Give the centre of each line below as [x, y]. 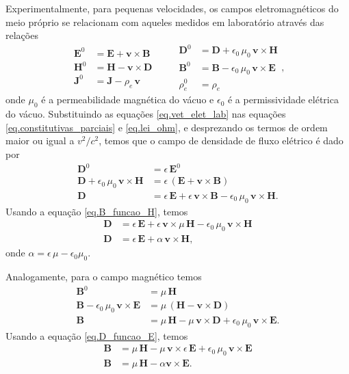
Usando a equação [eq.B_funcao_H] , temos [97, 211]
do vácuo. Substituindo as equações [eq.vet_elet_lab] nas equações [146, 114]
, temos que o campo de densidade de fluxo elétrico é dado [221, 141]
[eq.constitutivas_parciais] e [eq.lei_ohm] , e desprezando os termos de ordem [167, 127]
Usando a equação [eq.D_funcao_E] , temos [97, 335]
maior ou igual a [40, 141]
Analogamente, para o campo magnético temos [104, 276]
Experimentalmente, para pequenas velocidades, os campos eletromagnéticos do [172, 8]
